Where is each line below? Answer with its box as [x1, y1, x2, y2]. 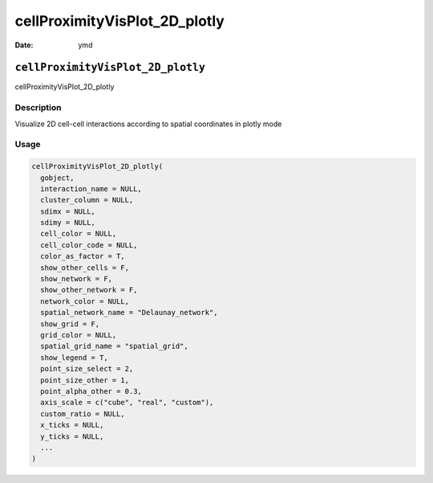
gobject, [40, 173, 75, 182]
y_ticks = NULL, [40, 432, 104, 441]
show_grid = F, [40, 319, 100, 329]
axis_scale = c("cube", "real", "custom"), [40, 398, 214, 407]
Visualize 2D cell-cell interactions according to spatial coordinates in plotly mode [14, 119, 282, 129]
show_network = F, [40, 274, 112, 284]
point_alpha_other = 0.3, [40, 387, 142, 395]
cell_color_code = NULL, [40, 240, 138, 249]
